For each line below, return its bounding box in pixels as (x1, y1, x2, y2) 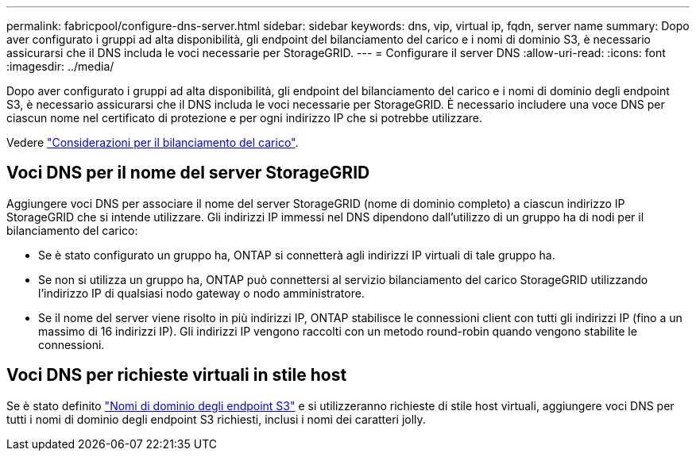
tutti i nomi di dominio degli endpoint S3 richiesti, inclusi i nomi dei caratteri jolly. (6, 412, 426, 426)
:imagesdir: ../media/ (6, 60, 114, 73)
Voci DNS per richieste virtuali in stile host (6, 365, 347, 386)
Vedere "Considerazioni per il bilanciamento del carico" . (6, 136, 299, 149)
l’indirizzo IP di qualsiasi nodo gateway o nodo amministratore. (38, 286, 365, 300)
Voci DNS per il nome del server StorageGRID (6, 163, 370, 183)
